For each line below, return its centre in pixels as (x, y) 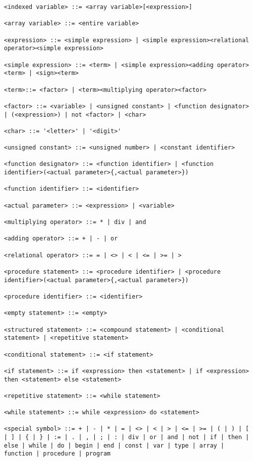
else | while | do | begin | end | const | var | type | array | (114, 445)
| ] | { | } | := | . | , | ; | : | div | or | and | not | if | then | (126, 437)
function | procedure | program (57, 454)
